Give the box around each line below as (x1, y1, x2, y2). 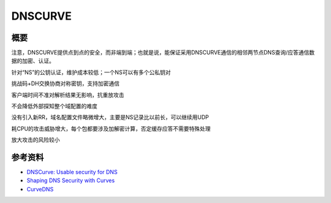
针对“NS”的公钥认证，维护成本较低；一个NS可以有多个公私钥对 (11, 68, 171, 76)
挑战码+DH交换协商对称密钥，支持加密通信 (11, 80, 120, 87)
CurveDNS (26, 185, 54, 193)
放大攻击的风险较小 (11, 136, 60, 144)
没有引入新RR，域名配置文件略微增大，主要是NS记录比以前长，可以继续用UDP (11, 113, 210, 121)
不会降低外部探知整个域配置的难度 (11, 102, 97, 110)
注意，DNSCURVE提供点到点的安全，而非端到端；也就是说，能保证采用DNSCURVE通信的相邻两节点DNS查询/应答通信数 (11, 49, 315, 56)
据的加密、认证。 (11, 57, 55, 64)
